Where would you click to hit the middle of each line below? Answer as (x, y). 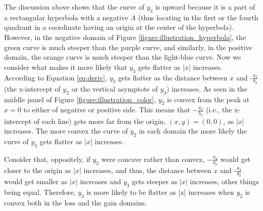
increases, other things (224, 181)
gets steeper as (155, 181)
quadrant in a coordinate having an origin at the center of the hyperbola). (119, 27)
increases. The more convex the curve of (66, 131)
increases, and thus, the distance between (147, 170)
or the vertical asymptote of (115, 88)
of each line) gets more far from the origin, (100, 121)
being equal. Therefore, (40, 192)
